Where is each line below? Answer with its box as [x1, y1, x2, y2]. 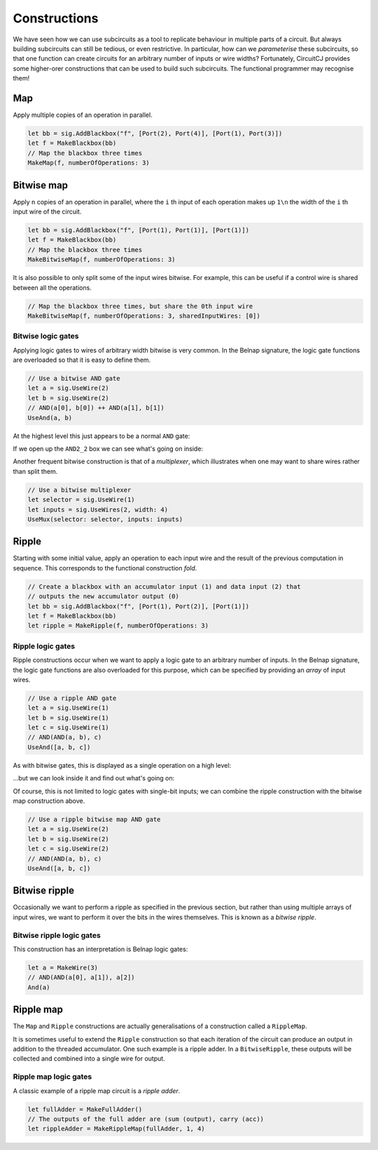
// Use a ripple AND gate [27, 694, 117, 702]
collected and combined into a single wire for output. [13, 1054, 166, 1063]
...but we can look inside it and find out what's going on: [13, 774, 175, 783]
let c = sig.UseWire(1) [27, 724, 110, 731]
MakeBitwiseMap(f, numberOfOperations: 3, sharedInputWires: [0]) [27, 311, 260, 320]
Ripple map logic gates [13, 1072, 92, 1081]
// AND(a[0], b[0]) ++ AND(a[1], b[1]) [27, 404, 164, 412]
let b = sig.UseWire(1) [27, 714, 110, 722]
